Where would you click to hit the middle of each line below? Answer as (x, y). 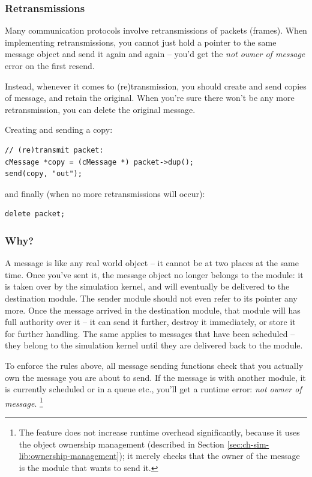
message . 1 (24, 402)
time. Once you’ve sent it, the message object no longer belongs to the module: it (154, 274)
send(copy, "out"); (43, 174)
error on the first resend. (50, 65)
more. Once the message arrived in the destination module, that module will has (153, 310)
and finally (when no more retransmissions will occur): (105, 193)
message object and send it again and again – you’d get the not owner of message (155, 54)
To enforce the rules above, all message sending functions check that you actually (154, 365)
